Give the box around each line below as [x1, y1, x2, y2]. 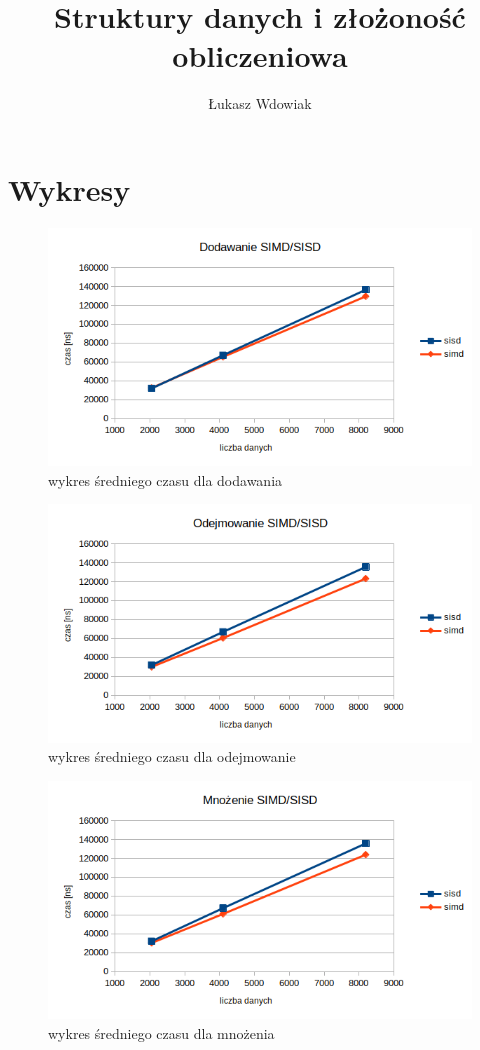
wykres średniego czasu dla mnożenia [48, 1022, 275, 1043]
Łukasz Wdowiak [208, 93, 312, 114]
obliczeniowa [172, 35, 348, 76]
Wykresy [8, 168, 131, 209]
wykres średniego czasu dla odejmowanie [48, 746, 296, 767]
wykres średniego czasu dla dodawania [48, 469, 283, 490]
